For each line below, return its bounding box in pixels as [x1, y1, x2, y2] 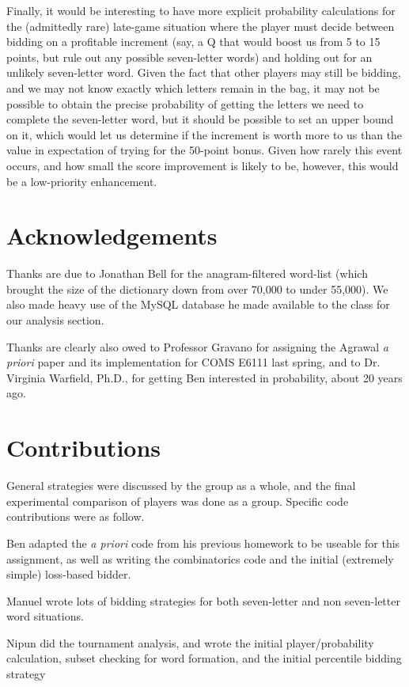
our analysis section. [6, 312, 104, 328]
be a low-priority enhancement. [6, 173, 157, 189]
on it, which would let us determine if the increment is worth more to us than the [6, 126, 403, 142]
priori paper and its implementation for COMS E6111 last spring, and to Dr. [6, 354, 381, 370]
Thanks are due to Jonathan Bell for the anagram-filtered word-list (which [6, 265, 368, 282]
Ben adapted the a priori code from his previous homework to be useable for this [6, 534, 400, 551]
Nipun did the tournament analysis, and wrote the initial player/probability [6, 634, 374, 651]
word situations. [6, 608, 84, 624]
